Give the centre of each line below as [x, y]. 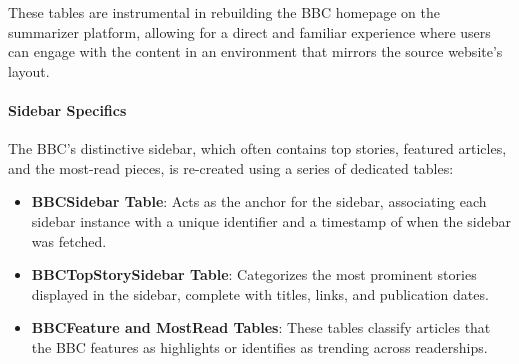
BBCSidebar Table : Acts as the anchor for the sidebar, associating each [259, 201]
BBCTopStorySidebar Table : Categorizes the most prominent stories [254, 274]
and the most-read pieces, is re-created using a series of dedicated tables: [231, 167]
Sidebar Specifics [67, 109]
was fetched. [69, 240]
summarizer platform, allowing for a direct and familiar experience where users [249, 31]
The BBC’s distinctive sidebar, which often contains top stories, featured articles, [257, 148]
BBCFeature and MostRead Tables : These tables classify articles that [261, 327]
